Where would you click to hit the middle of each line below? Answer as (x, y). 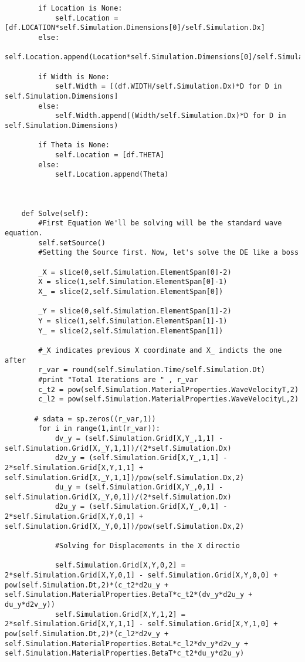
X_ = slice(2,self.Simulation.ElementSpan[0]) (131, 292)
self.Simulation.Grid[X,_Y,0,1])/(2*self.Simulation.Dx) (118, 497)
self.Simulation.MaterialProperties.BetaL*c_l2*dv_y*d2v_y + (127, 644)
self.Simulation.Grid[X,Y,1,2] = (120, 614)
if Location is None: (80, 8)
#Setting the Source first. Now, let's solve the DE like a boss (169, 253)
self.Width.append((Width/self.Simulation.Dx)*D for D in (170, 116)
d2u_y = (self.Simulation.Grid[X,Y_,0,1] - (141, 507)
